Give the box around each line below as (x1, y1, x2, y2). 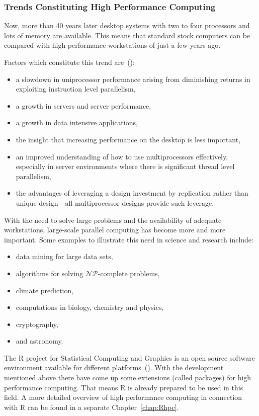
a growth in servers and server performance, (16, 100, 151, 111)
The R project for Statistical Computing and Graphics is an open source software (4, 352, 255, 363)
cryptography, (16, 318, 58, 329)
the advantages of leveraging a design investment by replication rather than (16, 188, 248, 198)
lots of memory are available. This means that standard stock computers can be (4, 30, 250, 40)
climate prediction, (16, 285, 74, 295)
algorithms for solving (16, 268, 83, 278)
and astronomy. (16, 336, 63, 346)
